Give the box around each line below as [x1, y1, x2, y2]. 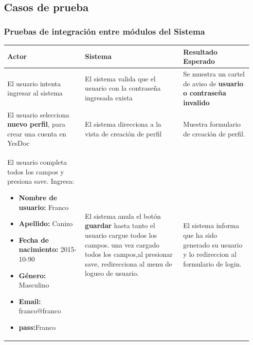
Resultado [183, 46, 217, 57]
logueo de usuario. [85, 268, 139, 278]
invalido [183, 97, 210, 107]
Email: [18, 296, 41, 306]
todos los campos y [7, 166, 64, 176]
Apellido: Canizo [18, 218, 73, 229]
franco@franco [18, 306, 61, 316]
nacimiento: [18, 244, 58, 254]
